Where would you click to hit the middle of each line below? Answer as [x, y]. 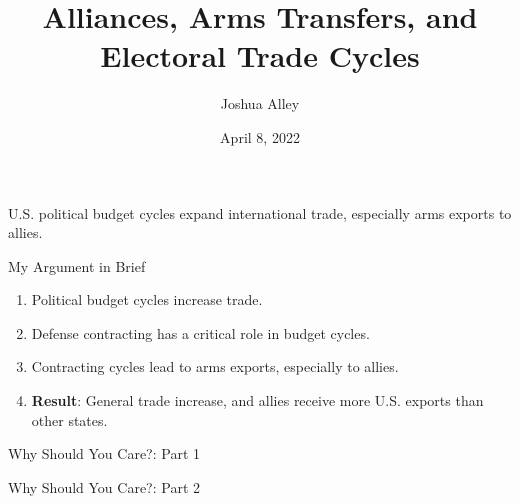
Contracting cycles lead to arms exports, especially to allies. [215, 366]
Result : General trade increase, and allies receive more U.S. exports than [257, 400]
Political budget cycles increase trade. [147, 299]
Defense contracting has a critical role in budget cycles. [200, 332]
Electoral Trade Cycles [260, 55]
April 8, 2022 [260, 136]
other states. [69, 419]
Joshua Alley [260, 103]
